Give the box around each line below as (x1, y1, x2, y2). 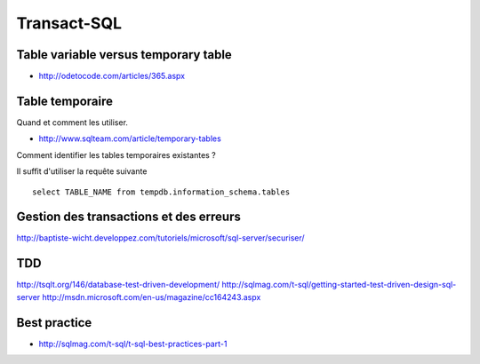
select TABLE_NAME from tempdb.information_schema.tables (32, 186, 291, 197)
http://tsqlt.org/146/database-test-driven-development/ (16, 280, 220, 290)
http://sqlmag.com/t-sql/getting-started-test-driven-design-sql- (221, 280, 457, 290)
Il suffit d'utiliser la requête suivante (16, 166, 148, 177)
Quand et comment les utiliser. (16, 116, 129, 128)
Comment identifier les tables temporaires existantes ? (16, 149, 217, 160)
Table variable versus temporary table (16, 47, 233, 62)
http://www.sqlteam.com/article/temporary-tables (38, 133, 221, 144)
